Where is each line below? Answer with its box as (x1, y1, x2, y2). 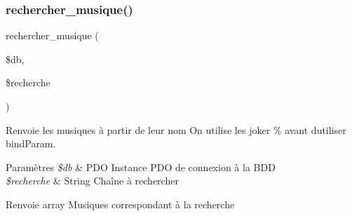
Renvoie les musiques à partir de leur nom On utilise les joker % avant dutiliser (6, 122, 346, 137)
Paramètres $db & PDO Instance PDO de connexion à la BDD (6, 159, 276, 174)
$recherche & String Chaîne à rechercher (6, 173, 179, 188)
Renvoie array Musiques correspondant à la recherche (6, 196, 235, 211)
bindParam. (6, 136, 56, 151)
